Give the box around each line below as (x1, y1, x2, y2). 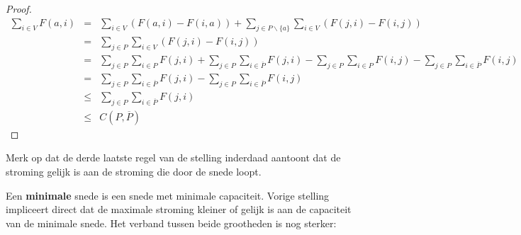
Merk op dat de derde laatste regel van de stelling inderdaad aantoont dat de (6, 150, 341, 165)
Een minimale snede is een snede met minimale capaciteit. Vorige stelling (6, 188, 330, 202)
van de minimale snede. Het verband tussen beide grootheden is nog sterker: (6, 215, 337, 230)
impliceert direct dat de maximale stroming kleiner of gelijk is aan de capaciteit (6, 202, 352, 217)
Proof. (6, 1, 32, 16)
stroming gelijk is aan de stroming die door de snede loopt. (6, 164, 262, 178)
